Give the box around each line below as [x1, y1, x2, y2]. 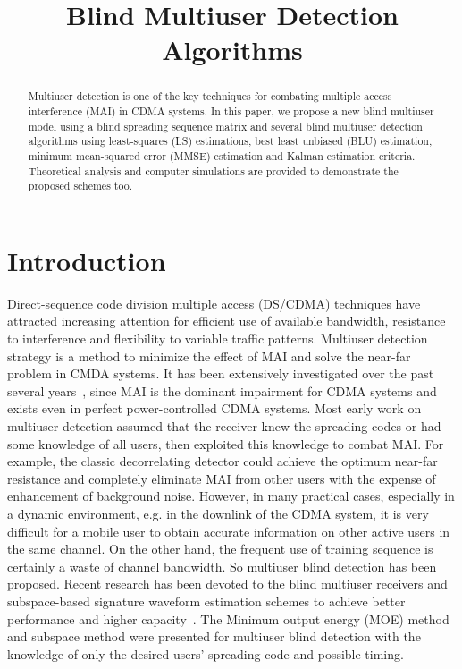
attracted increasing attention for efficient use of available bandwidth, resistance [7, 311, 446, 330]
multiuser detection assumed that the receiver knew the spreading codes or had [7, 417, 441, 436]
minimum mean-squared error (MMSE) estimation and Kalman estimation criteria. [28, 148, 416, 163]
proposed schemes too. [28, 178, 132, 193]
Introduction [7, 241, 166, 278]
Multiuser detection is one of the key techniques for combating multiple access [28, 89, 392, 104]
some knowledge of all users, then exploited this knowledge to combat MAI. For [7, 434, 444, 453]
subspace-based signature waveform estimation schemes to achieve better [7, 591, 406, 610]
